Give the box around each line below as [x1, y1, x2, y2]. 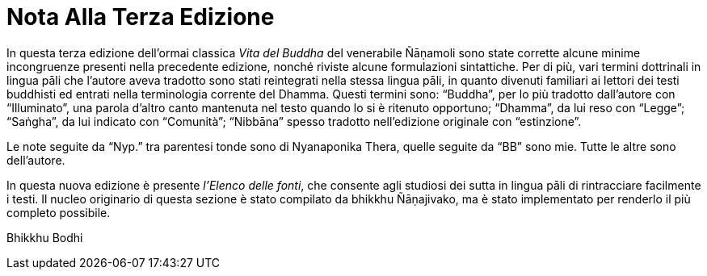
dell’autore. [6, 153, 65, 167]
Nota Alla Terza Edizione [6, 3, 275, 31]
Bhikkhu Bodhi [6, 230, 83, 245]
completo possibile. [6, 205, 111, 220]
